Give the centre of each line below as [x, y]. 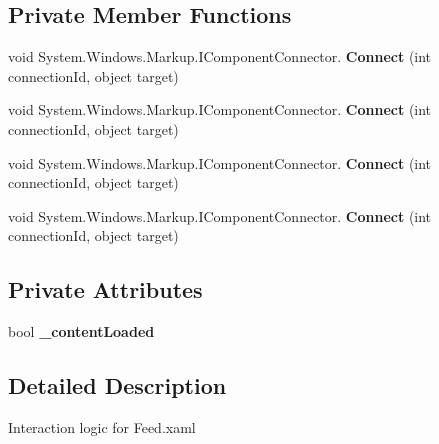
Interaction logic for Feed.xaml [102, 426]
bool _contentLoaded [81, 331]
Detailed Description [117, 385]
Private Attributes [105, 289]
